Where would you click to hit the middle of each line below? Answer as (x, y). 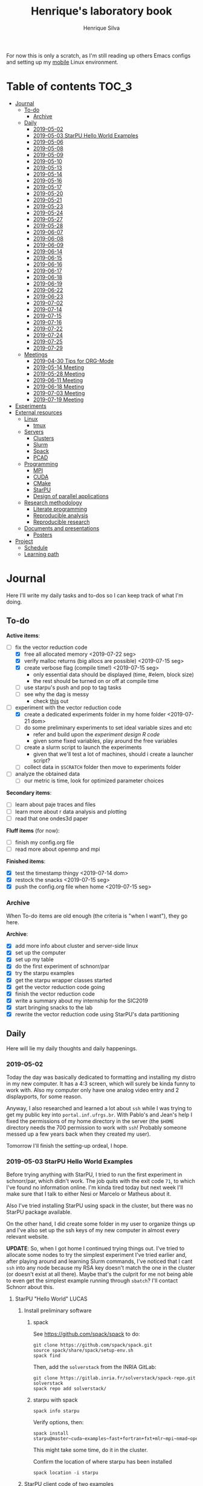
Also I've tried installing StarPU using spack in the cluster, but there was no (100, 1206)
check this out (51, 701)
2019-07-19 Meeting (58, 399)
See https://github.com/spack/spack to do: (86, 1334)
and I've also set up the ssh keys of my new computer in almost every (93, 1230)
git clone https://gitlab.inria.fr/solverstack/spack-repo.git (114, 1378)
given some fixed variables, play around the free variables (105, 741)
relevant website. (28, 1237)
